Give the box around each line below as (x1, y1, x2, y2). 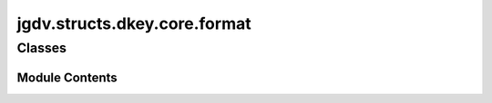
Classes (16, 40, 67, 56)
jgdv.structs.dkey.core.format (16, 14, 251, 33)
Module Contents (16, 70, 118, 85)
